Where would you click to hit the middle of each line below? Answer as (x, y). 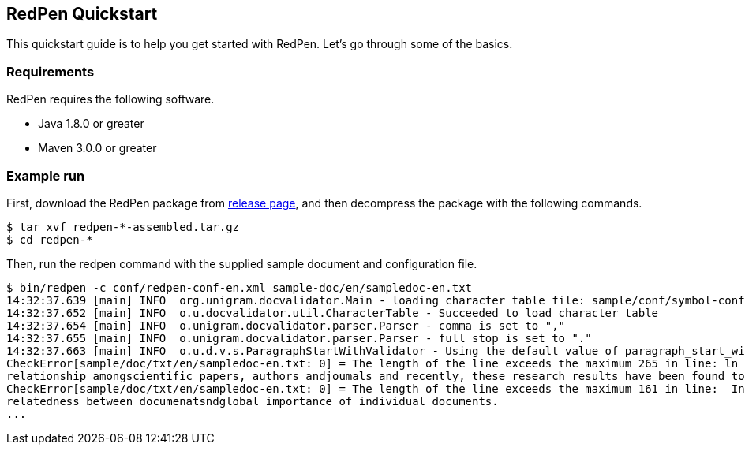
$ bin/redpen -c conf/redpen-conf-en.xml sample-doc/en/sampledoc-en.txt (240, 287)
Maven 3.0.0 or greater (97, 148)
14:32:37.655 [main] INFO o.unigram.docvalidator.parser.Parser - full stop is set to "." (299, 338)
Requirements (51, 71)
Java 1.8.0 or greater (91, 124)
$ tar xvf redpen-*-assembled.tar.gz (123, 227)
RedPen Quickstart (82, 14)
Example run (46, 175)
